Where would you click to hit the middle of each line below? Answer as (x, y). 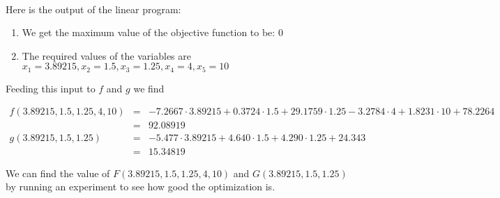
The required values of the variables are (106, 55)
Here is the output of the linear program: (93, 9)
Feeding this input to (51, 88)
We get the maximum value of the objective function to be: (149, 32)
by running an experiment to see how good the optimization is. (141, 187)
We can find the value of (58, 173)
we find (149, 88)
